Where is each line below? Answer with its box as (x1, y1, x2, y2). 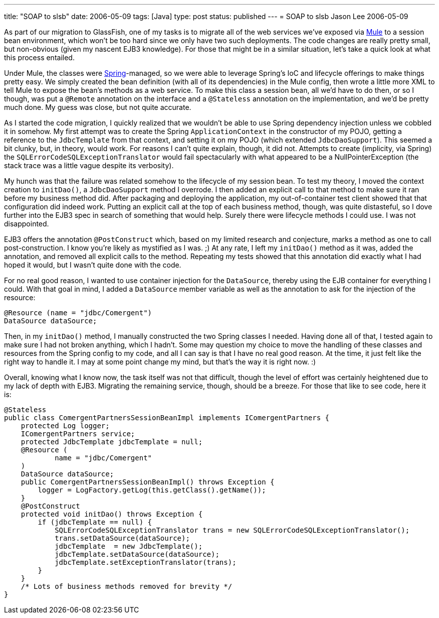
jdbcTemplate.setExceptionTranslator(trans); (55, 558, 237, 566)
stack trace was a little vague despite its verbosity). (4, 161, 174, 170)
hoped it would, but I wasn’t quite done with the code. (4, 261, 181, 269)
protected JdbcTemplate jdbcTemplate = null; (21, 438, 203, 446)
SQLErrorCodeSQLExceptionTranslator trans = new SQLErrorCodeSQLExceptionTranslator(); (55, 526, 410, 534)
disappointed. (4, 219, 49, 228)
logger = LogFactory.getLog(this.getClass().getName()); (38, 486, 266, 494)
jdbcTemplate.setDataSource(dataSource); (55, 550, 220, 558)
